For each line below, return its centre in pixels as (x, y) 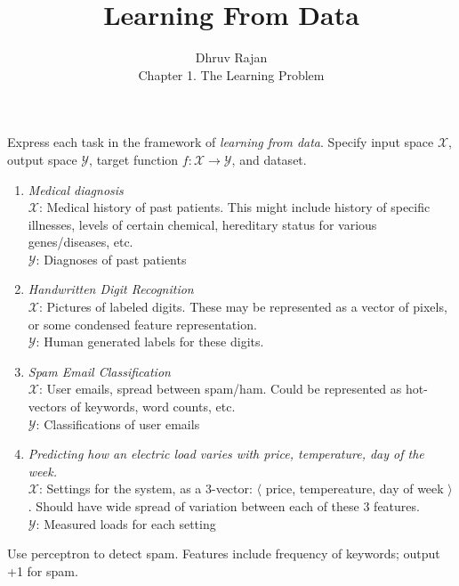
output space (42, 159)
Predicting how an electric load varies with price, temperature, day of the (226, 454)
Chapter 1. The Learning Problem (231, 74)
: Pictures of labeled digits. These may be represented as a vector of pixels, (243, 307)
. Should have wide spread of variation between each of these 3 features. (224, 506)
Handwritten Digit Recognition (111, 289)
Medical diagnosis (76, 189)
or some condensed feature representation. (142, 324)
